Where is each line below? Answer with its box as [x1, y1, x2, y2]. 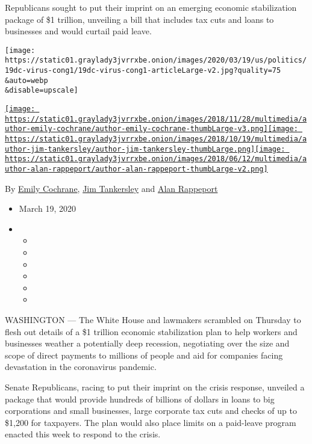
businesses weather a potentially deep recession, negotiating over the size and [5, 337, 290, 350]
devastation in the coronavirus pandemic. [5, 360, 157, 373]
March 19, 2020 [19, 202, 76, 215]
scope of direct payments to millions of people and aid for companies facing [5, 348, 283, 361]
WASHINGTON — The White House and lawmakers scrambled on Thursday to [5, 313, 301, 325]
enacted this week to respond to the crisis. [5, 428, 161, 440]
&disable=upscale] [5, 86, 78, 95]
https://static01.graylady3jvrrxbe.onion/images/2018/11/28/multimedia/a [5, 114, 307, 123]
